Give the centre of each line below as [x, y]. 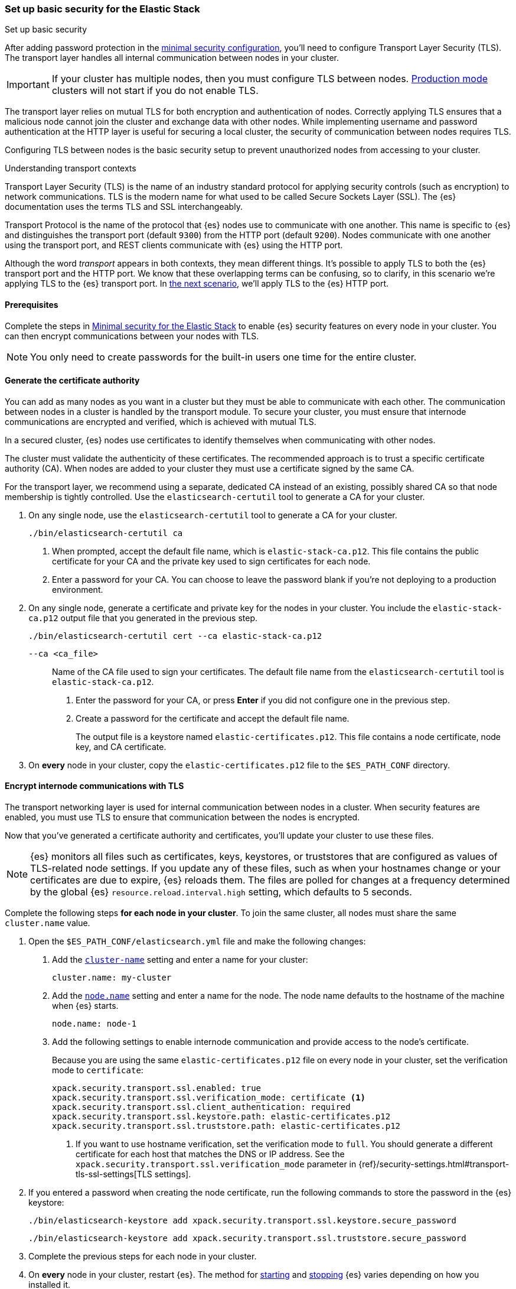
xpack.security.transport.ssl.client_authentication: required [201, 1107]
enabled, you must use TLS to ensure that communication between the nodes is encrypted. [182, 817]
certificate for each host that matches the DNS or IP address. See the [210, 1154]
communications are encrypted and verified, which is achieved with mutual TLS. [161, 421]
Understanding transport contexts [71, 168]
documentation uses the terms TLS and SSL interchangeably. [124, 207]
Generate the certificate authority [72, 381]
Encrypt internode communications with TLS [94, 786]
